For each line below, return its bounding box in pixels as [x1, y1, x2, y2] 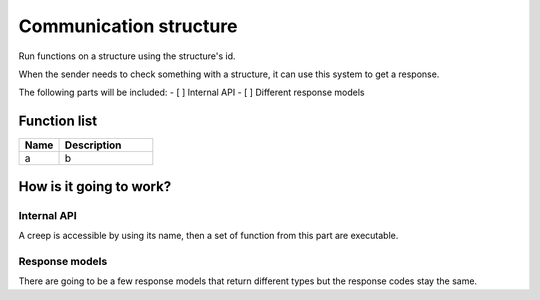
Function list [18, 113, 98, 130]
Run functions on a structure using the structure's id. [18, 50, 236, 62]
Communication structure [18, 15, 238, 37]
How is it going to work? [18, 178, 172, 195]
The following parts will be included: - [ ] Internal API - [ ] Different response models [18, 86, 365, 99]
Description [64, 138, 122, 152]
